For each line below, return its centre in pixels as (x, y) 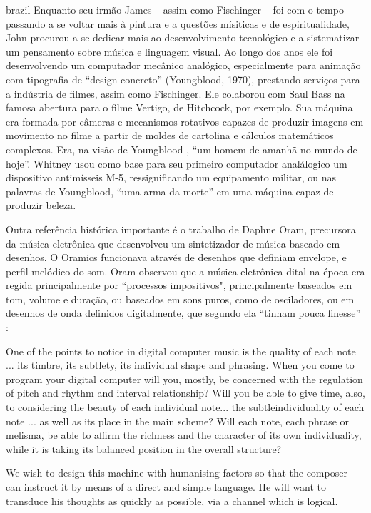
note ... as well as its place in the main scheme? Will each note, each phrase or (178, 421)
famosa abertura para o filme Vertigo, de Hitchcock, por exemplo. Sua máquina (179, 107)
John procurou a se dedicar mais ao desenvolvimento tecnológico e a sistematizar (183, 37)
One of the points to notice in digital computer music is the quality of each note (181, 351)
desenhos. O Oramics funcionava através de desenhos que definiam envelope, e (176, 257)
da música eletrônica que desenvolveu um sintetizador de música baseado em (173, 243)
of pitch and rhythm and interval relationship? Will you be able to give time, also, (185, 393)
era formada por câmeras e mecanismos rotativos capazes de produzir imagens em (185, 121)
